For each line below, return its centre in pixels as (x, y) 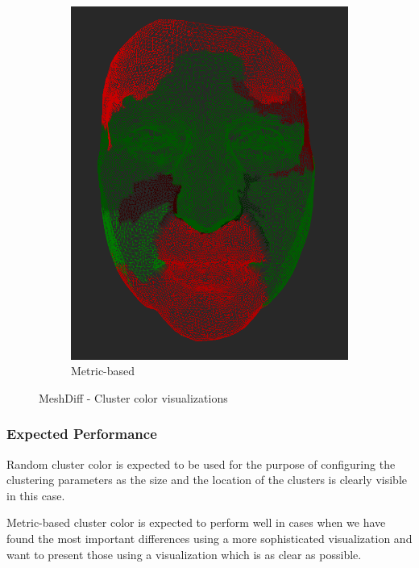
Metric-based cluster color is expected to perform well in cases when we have (196, 522)
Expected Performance (82, 434)
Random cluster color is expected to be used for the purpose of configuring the (201, 464)
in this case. (36, 495)
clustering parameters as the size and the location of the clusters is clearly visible (207, 480)
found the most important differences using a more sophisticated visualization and (209, 538)
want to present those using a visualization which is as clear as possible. (184, 554)
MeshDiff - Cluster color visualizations (133, 397)
